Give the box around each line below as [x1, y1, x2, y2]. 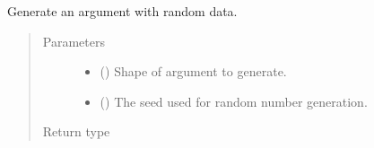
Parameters [42, 31, 105, 50]
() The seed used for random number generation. [100, 91, 368, 110]
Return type [42, 122, 110, 141]
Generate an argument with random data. [7, 2, 238, 20]
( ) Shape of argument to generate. [100, 62, 287, 81]
